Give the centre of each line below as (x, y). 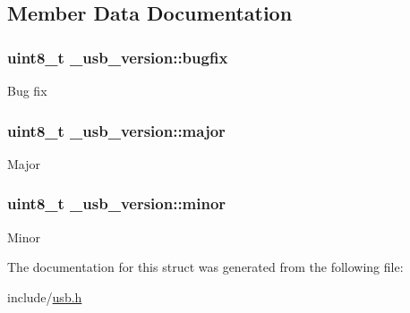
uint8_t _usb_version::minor (117, 203)
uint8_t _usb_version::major (116, 130)
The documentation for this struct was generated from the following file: (205, 267)
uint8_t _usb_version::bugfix (118, 57)
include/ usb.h (45, 296)
